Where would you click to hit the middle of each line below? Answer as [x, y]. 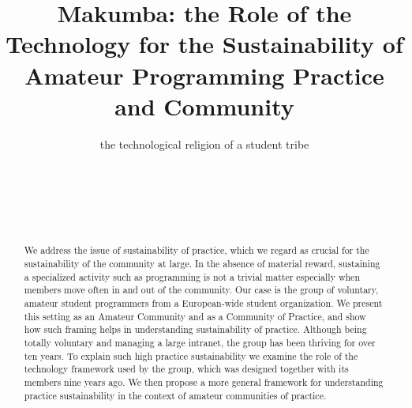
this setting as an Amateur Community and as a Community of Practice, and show [195, 316]
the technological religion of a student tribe [204, 144]
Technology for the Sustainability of [204, 44]
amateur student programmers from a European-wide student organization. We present [203, 303]
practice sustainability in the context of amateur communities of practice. [175, 395]
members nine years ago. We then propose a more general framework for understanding [204, 382]
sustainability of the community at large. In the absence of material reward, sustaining [202, 264]
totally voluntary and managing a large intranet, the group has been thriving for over [200, 343]
